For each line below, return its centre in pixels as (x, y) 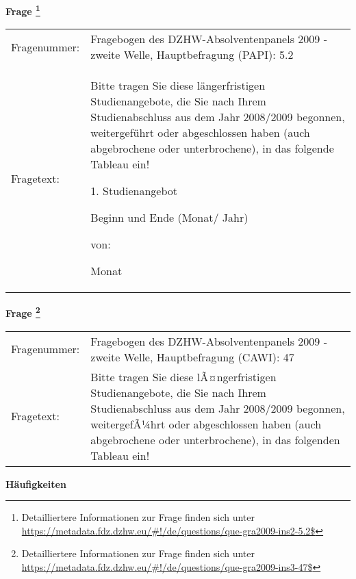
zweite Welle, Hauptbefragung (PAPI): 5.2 (192, 55)
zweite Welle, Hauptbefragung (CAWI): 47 (192, 357)
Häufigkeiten (36, 484)
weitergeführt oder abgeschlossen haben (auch (200, 133)
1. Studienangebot (134, 191)
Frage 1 (23, 10)
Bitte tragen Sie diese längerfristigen (178, 86)
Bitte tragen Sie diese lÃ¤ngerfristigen (183, 376)
